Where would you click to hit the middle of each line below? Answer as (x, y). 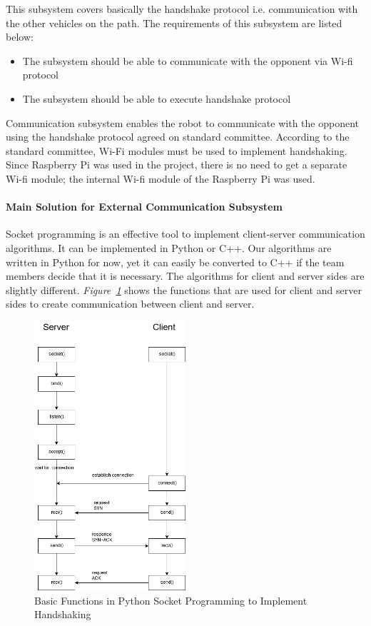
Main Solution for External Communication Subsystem (144, 207)
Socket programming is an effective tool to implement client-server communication (185, 234)
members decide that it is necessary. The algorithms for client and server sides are (185, 276)
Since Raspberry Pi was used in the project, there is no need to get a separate (177, 165)
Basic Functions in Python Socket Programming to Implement (171, 600)
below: (20, 37)
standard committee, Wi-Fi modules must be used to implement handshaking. (177, 150)
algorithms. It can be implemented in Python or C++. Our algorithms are (169, 247)
